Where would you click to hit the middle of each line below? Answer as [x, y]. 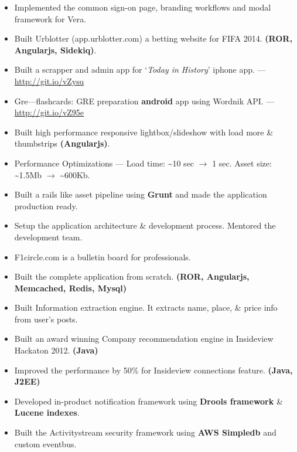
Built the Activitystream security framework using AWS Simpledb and [145, 432]
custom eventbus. [45, 443]
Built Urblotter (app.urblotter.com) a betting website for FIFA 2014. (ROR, [153, 38]
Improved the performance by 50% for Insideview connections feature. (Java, [153, 370]
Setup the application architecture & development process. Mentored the [145, 225]
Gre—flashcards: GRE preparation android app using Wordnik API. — [144, 101]
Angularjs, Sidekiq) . [55, 50]
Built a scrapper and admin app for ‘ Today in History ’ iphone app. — [140, 69]
